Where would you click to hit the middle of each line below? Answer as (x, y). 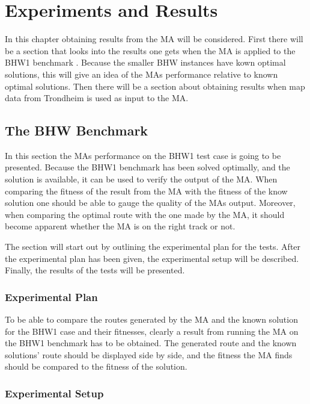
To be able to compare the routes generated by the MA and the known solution (151, 319)
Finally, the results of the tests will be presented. (95, 270)
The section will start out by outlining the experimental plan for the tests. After (153, 247)
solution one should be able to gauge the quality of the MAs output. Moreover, (150, 203)
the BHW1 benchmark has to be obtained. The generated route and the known (151, 343)
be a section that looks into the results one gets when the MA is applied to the (150, 50)
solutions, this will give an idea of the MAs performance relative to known (141, 74)
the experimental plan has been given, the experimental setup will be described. (152, 258)
